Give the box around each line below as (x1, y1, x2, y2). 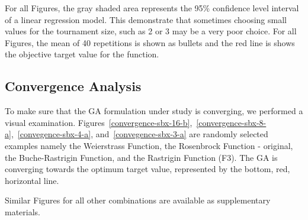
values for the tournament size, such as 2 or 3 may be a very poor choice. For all (5, 25, 297, 37)
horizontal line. (5, 174, 59, 186)
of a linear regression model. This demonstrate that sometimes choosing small (5, 13, 287, 25)
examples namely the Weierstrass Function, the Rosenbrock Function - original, (5, 139, 293, 151)
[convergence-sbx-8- (196, 116, 267, 128)
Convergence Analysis (5, 77, 142, 95)
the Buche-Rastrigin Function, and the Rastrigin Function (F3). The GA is (5, 151, 278, 163)
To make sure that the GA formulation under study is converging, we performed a (5, 105, 303, 117)
